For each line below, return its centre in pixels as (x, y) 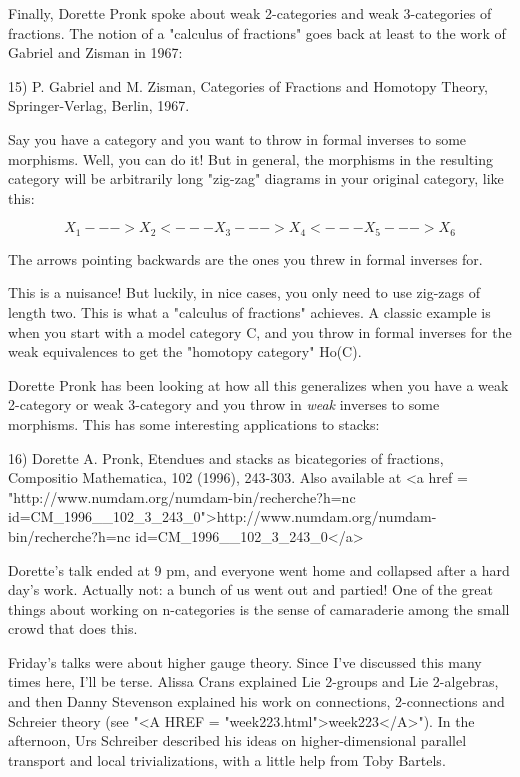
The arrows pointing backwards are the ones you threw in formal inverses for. (245, 258)
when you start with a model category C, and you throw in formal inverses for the (260, 331)
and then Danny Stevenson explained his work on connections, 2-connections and (256, 701)
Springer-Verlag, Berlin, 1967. (99, 105)
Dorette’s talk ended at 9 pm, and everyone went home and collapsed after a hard (259, 569)
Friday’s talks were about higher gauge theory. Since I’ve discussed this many (245, 661)
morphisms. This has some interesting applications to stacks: (194, 423)
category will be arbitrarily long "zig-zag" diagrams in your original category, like (256, 178)
